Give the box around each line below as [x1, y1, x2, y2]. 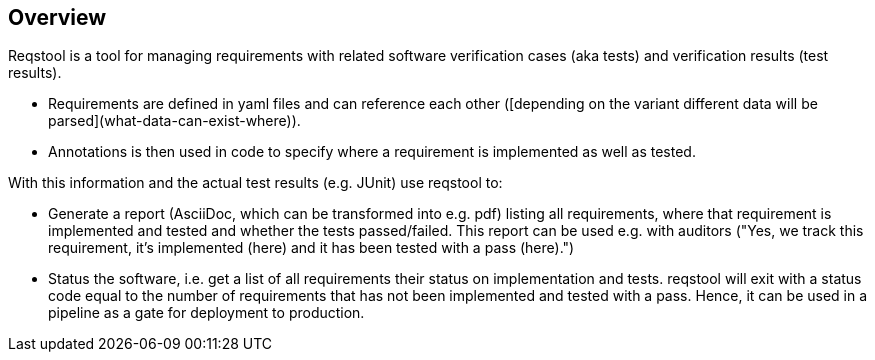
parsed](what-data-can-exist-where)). [48, 112, 301, 130]
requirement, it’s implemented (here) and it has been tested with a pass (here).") [48, 239, 575, 257]
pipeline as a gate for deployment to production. [48, 304, 365, 322]
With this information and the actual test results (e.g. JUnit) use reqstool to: [8, 174, 503, 192]
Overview [8, 5, 107, 30]
